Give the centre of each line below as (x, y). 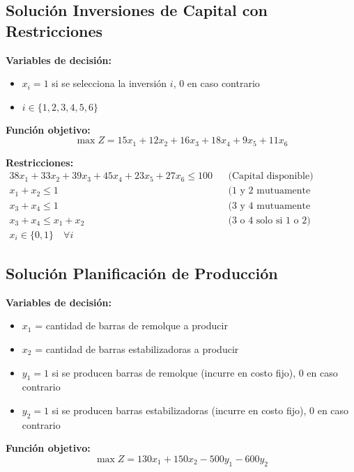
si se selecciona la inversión (109, 83)
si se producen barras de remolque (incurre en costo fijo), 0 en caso (195, 372)
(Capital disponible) (271, 176)
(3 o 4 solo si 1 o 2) (269, 220)
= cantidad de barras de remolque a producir (131, 325)
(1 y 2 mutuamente (269, 191)
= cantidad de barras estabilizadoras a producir (137, 348)
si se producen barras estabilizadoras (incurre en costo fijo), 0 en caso (200, 410)
